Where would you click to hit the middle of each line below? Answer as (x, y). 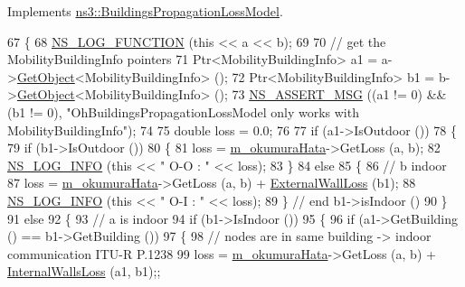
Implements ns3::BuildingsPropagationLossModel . (145, 11)
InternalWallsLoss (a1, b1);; (84, 271)
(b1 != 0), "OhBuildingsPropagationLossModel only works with (183, 111)
